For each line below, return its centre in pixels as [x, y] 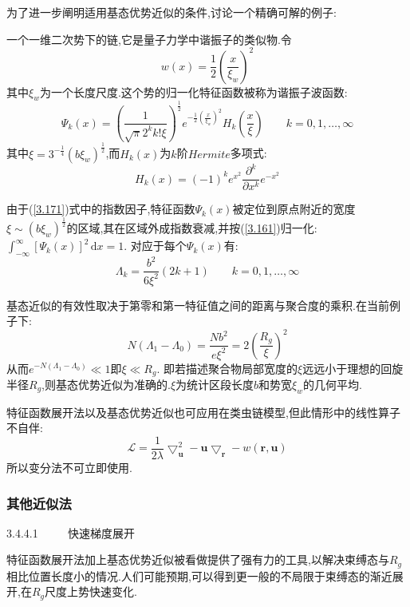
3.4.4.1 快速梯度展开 [71, 532]
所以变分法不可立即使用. [69, 468]
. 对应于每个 [155, 246]
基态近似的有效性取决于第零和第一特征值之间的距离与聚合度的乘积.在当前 [198, 305]
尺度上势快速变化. [91, 591]
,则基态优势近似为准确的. [106, 384]
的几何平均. [333, 384]
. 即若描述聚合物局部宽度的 [227, 368]
